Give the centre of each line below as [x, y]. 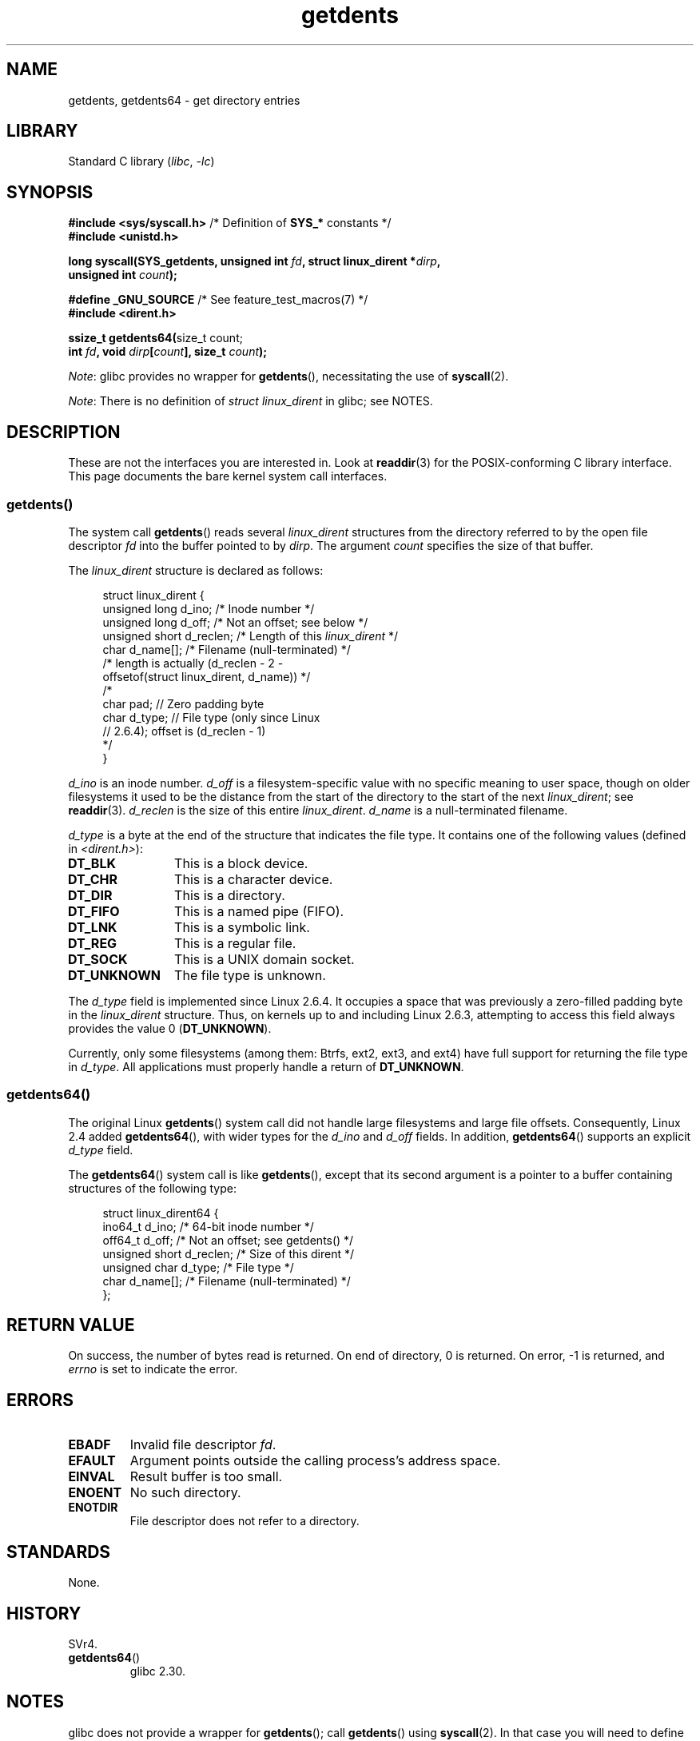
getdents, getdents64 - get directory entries [184, 100]
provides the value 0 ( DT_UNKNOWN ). [170, 1028]
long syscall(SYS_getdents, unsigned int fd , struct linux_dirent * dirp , [255, 261]
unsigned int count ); [123, 275]
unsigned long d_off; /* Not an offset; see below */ [235, 622]
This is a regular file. [235, 943]
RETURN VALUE [71, 1325]
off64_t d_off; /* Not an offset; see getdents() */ [228, 1240]
